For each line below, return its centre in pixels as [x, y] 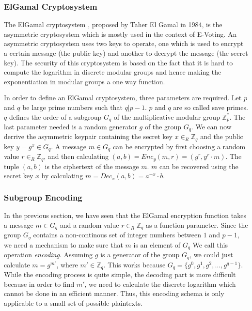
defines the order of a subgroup [55, 117]
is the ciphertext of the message [92, 166]
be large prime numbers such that [72, 107]
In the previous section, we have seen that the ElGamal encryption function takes [125, 215]
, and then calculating [76, 156]
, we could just [211, 255]
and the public [222, 136]
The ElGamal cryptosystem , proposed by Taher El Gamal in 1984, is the [113, 24]
